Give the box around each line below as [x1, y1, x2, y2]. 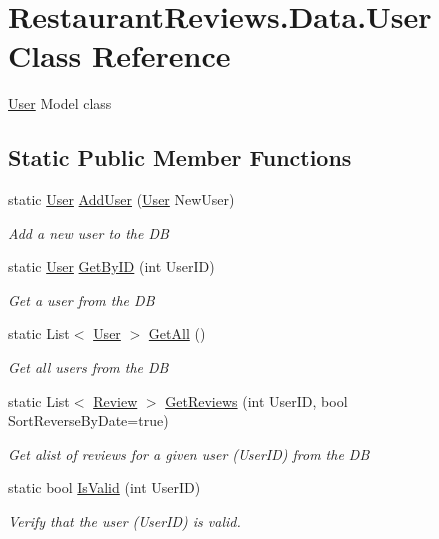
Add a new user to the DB [8, 222, 169, 243]
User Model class [8, 93, 112, 114]
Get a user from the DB [8, 289, 155, 310]
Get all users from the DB [8, 357, 169, 378]
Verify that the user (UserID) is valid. [8, 511, 241, 532]
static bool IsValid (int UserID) [8, 477, 201, 498]
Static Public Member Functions [8, 142, 352, 173]
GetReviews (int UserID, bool [165, 390, 348, 411]
